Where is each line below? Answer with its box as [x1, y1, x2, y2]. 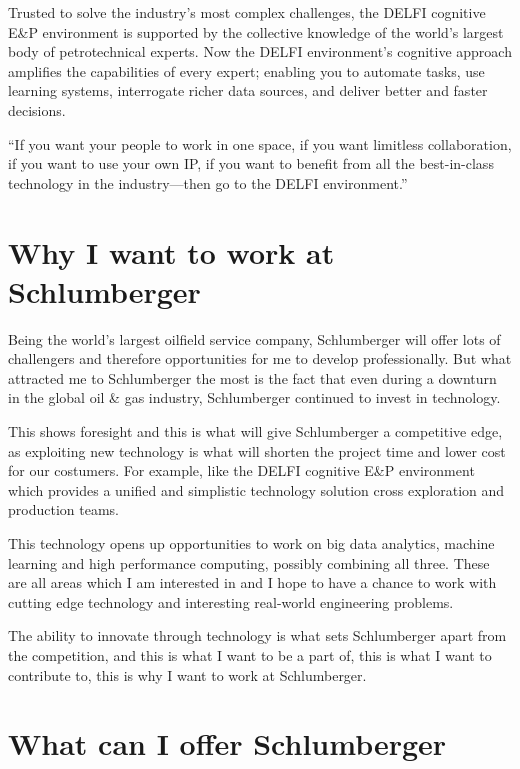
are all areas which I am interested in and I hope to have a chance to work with [8, 572, 497, 593]
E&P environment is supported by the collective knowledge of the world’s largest [8, 21, 504, 42]
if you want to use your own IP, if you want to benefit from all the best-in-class [8, 153, 494, 174]
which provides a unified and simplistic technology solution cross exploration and [8, 479, 505, 500]
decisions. [8, 99, 66, 120]
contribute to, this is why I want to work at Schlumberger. [8, 664, 367, 685]
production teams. [8, 499, 119, 520]
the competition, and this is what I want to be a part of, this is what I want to [8, 644, 492, 665]
